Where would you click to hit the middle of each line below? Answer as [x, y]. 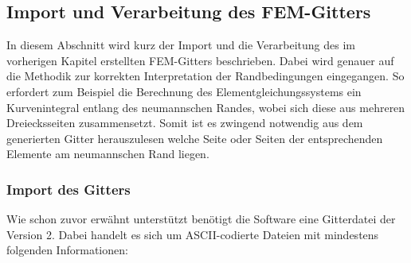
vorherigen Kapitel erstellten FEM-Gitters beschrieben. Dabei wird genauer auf [200, 60]
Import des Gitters [68, 189]
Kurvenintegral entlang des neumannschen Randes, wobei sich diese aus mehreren [206, 107]
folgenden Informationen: [67, 250]
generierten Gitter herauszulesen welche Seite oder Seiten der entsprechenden [195, 138]
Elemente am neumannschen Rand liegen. [108, 154]
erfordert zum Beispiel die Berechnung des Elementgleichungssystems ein [184, 91]
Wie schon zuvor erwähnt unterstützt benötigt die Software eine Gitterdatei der [201, 219]
